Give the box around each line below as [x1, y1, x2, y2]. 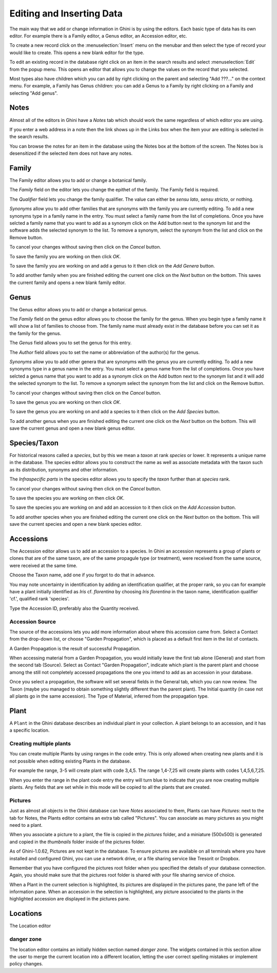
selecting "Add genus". [9, 90, 58, 96]
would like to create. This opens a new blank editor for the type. [9, 49, 145, 56]
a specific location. [9, 727, 50, 733]
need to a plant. [9, 822, 43, 828]
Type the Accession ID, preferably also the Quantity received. [9, 605, 140, 611]
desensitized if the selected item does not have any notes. [9, 150, 133, 156]
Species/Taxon [9, 438, 59, 447]
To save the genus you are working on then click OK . [9, 399, 122, 405]
